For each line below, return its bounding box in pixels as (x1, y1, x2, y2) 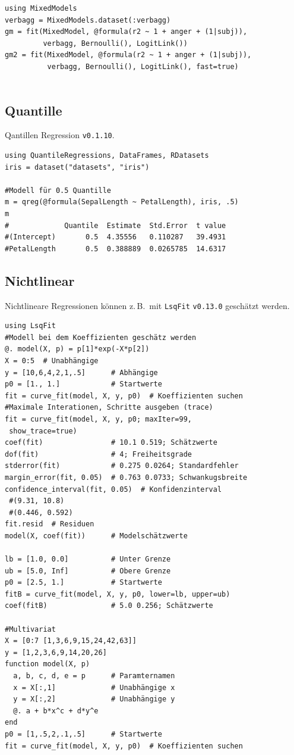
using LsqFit (5, 322, 56, 330)
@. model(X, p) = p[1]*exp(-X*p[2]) (5, 345, 150, 354)
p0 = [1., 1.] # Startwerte (5, 380, 162, 389)
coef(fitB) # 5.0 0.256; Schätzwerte (5, 601, 213, 610)
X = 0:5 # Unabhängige (5, 357, 99, 365)
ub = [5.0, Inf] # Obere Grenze (5, 566, 171, 575)
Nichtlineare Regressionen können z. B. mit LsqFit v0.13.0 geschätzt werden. (5, 299, 290, 311)
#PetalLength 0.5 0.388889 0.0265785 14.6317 (5, 244, 226, 253)
